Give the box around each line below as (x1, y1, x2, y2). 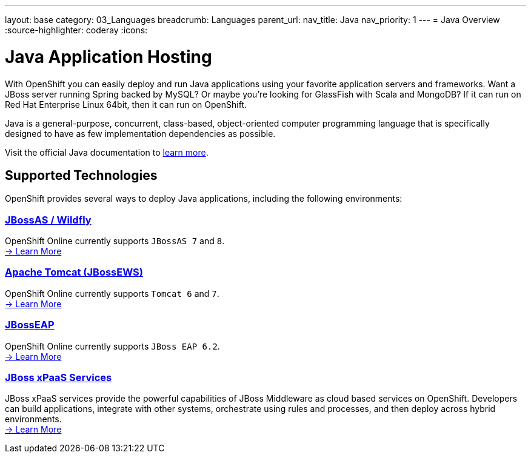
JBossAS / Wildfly (5, 213, 92, 226)
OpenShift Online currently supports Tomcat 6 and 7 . (5, 288, 219, 299)
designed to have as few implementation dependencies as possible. (5, 128, 276, 139)
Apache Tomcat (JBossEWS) (5, 266, 143, 279)
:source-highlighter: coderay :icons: (5, 25, 148, 35)
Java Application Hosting (5, 46, 212, 67)
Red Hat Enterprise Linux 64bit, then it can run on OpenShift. (5, 99, 247, 110)
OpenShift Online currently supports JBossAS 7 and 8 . (5, 236, 225, 247)
